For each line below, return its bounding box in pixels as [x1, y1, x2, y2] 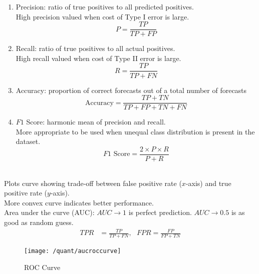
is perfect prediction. [128, 207, 192, 217]
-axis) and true [185, 177, 231, 188]
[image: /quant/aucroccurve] [24, 247, 121, 254]
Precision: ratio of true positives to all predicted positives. [16, 1, 194, 11]
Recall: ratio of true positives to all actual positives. [16, 43, 175, 53]
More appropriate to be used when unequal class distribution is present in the [16, 126, 255, 136]
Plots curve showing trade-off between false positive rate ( [4, 177, 182, 188]
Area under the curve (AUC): [4, 207, 95, 217]
